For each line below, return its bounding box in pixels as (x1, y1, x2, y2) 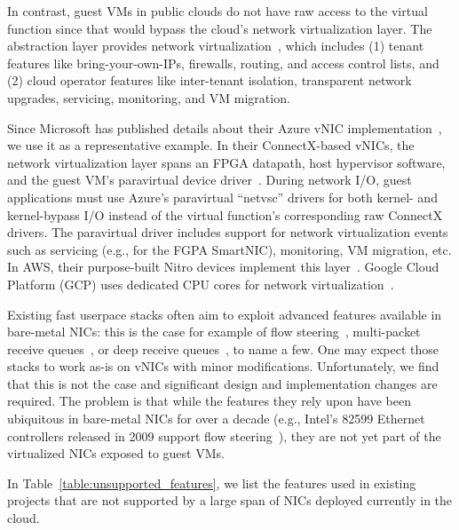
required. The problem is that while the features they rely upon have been (7, 392, 411, 410)
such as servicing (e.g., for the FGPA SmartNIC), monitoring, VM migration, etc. (7, 240, 452, 258)
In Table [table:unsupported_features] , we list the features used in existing (7, 473, 416, 492)
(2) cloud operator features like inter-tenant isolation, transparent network (7, 71, 412, 90)
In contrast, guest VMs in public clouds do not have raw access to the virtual (7, 2, 428, 20)
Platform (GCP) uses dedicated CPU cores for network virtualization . (7, 274, 394, 293)
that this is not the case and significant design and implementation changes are (7, 374, 438, 392)
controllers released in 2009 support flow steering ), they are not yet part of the (7, 426, 441, 445)
